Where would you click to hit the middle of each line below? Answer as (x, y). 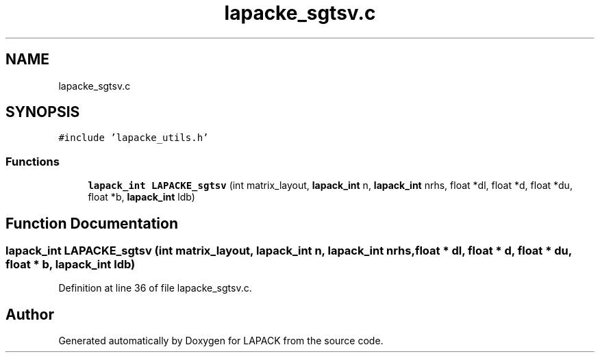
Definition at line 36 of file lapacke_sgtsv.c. (155, 288)
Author (30, 314)
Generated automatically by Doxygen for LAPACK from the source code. (221, 341)
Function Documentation (92, 223)
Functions (33, 161)
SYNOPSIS (43, 112)
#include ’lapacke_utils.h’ (134, 138)
